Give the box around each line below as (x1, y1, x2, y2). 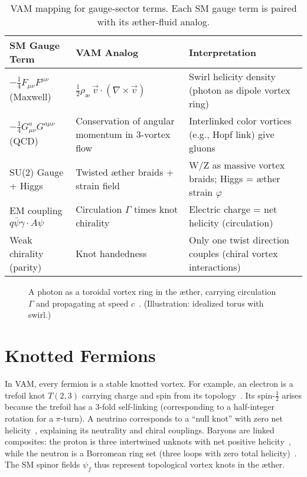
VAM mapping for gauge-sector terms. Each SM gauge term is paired (10, 1, 297, 15)
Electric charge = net (189, 202, 277, 216)
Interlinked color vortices (189, 114, 292, 127)
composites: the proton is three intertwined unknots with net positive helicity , (5, 435, 291, 448)
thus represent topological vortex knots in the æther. (94, 458, 285, 471)
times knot (133, 202, 178, 216)
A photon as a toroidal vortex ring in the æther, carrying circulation (28, 285, 276, 297)
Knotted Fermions (5, 343, 156, 367)
